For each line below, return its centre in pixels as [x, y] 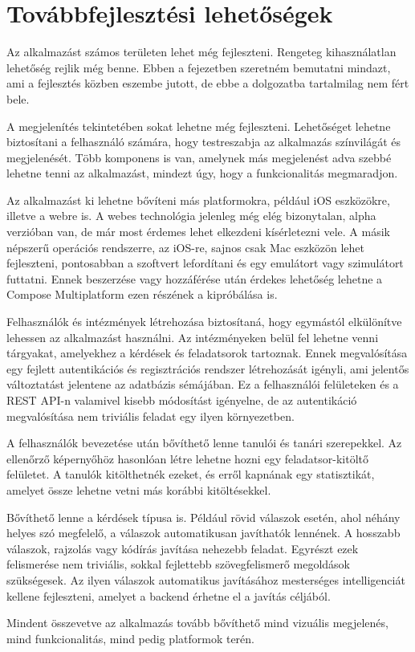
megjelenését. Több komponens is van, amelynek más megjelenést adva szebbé [199, 157]
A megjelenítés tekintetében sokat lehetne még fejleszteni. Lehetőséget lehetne [199, 126]
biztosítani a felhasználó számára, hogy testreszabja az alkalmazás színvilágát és [204, 142]
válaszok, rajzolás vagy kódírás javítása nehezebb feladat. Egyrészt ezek [183, 548]
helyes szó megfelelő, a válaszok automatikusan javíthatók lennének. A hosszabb [203, 533]
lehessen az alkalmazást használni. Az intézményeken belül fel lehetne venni [193, 337]
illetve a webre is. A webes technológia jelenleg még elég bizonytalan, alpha [191, 216]
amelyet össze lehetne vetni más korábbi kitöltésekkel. [139, 489]
